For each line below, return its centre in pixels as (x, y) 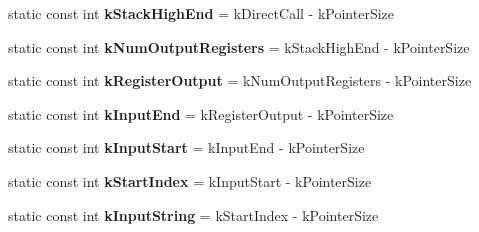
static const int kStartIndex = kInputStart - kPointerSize (190, 180)
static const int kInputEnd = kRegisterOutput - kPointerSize (201, 113)
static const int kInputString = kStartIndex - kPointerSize (193, 214)
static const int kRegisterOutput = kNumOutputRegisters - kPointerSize (240, 80)
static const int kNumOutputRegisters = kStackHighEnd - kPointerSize (239, 46)
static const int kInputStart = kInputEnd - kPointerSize (186, 147)
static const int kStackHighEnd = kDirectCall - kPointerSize (201, 13)
